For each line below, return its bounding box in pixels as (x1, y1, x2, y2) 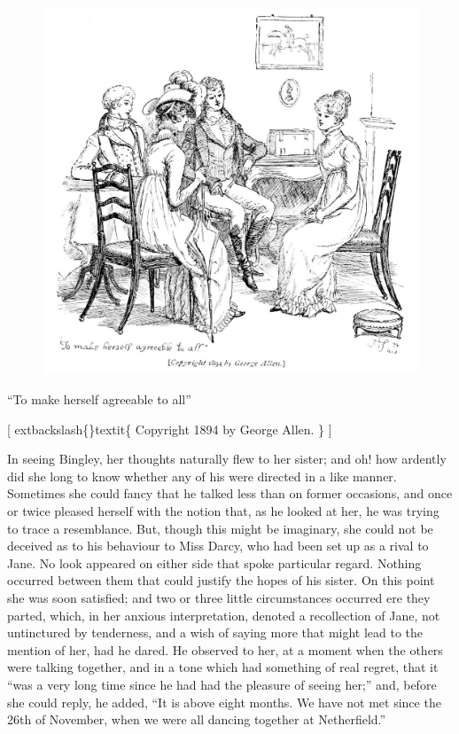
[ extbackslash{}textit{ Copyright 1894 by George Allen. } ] (7, 419, 332, 438)
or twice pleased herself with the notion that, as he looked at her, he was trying (7, 502, 440, 520)
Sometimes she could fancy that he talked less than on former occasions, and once (7, 484, 453, 503)
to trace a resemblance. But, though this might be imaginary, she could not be (7, 519, 433, 537)
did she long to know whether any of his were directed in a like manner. (7, 466, 397, 485)
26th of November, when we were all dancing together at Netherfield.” (7, 710, 386, 729)
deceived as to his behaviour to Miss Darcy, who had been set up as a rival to (7, 536, 429, 555)
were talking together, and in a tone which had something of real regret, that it (7, 658, 439, 676)
